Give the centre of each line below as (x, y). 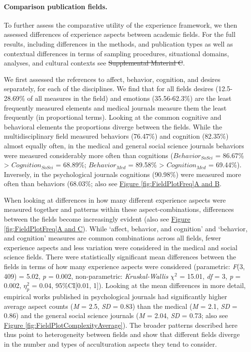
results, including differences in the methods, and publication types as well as (118, 43)
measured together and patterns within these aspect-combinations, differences (119, 209)
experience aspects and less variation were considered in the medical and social (121, 247)
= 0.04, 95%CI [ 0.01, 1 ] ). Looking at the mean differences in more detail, (139, 285)
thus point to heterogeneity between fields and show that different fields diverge (122, 334)
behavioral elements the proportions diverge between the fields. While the (113, 126)
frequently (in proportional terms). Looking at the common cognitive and (113, 117)
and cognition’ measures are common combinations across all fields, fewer (112, 238)
